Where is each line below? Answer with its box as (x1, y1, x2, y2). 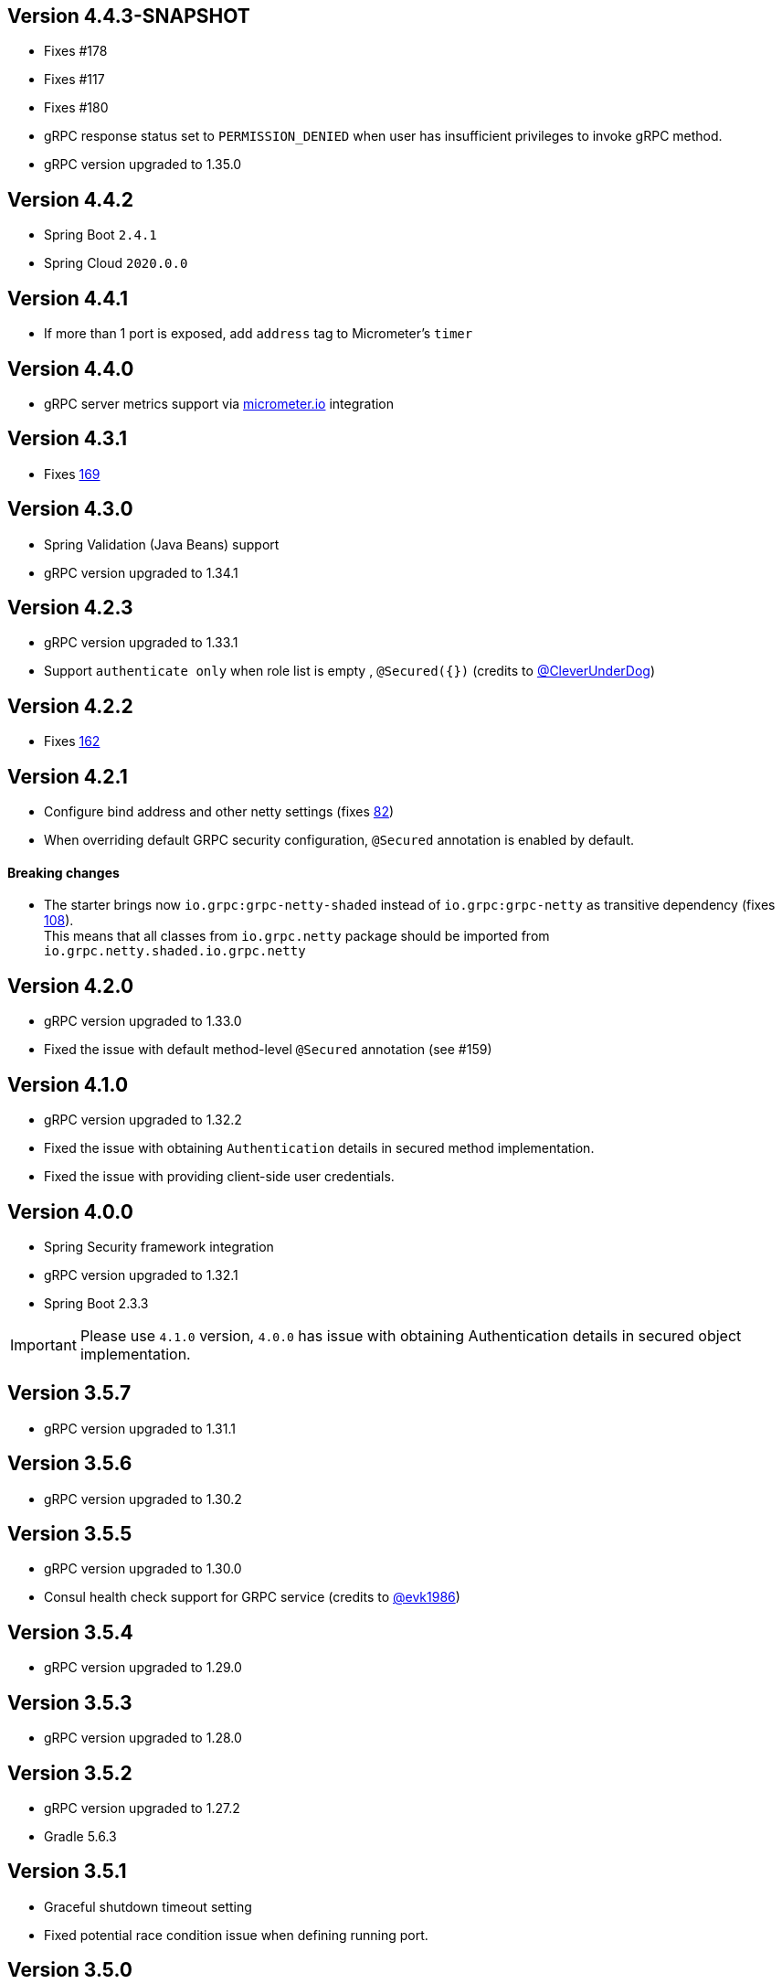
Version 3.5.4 (7, 1620, 133, 1644)
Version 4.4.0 (7, 357, 134, 380)
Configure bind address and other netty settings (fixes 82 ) (44, 804, 395, 820)
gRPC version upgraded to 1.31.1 (44, 1420, 236, 1436)
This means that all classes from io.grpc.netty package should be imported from (44, 928, 550, 944)
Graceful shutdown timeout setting (44, 1898, 252, 1915)
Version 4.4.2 (7, 187, 134, 211)
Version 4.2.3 (7, 596, 133, 620)
